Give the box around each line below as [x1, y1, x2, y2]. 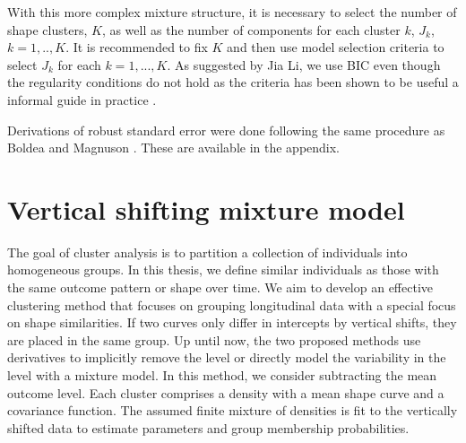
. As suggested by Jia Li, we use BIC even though [167, 55, 441, 74]
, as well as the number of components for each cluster [101, 20, 401, 39]
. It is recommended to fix [65, 38, 208, 56]
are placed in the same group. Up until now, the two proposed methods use [7, 330, 421, 349]
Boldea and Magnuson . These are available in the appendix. [7, 138, 341, 157]
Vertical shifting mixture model [7, 190, 405, 227]
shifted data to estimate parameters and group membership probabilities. [7, 418, 410, 437]
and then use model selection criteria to [227, 38, 444, 56]
